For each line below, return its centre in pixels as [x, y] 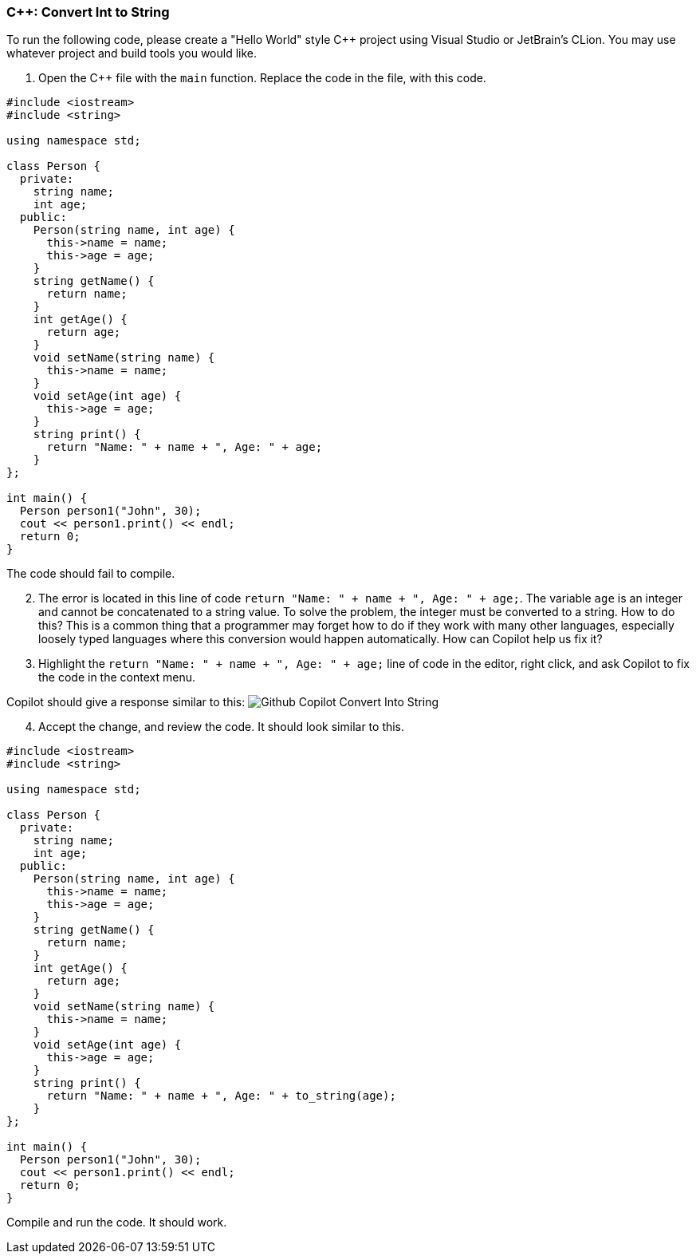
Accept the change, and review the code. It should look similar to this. [222, 727]
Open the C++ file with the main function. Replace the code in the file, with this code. [262, 78]
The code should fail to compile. [91, 574]
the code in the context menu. [117, 677]
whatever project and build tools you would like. [132, 53]
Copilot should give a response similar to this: [126, 702]
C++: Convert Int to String [88, 12]
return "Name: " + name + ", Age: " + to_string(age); [221, 1096]
